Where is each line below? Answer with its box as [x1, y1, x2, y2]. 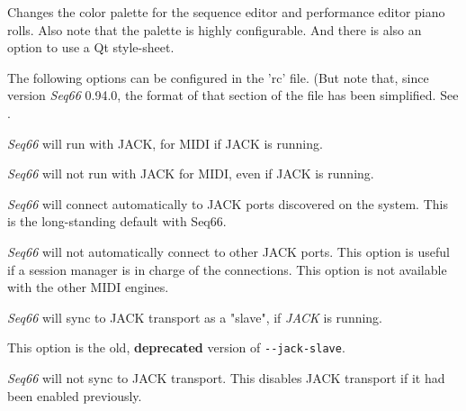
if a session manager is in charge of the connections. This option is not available [7, 260, 447, 279]
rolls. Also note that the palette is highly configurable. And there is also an [7, 20, 422, 39]
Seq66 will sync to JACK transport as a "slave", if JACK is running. [7, 307, 383, 326]
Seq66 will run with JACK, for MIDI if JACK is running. [7, 133, 323, 152]
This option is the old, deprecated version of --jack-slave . [7, 338, 345, 357]
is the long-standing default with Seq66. [7, 212, 227, 231]
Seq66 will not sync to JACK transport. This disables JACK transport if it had [7, 368, 445, 387]
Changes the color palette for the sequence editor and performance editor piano [7, 3, 445, 21]
